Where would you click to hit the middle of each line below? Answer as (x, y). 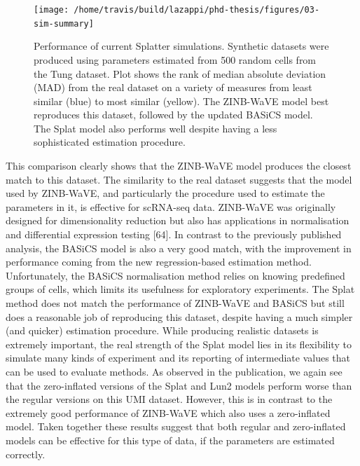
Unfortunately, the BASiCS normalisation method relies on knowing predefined (175, 275)
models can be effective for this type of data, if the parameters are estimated (170, 440)
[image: (51, 10)
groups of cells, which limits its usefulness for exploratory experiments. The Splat (180, 289)
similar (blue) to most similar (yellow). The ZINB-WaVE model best (181, 101)
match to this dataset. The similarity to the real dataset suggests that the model (179, 179)
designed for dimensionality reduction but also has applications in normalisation (178, 220)
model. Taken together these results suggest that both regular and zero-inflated (176, 426)
